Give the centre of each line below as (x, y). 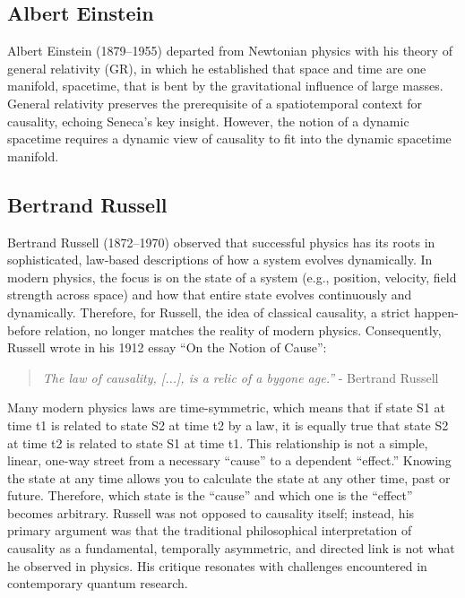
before (24, 329)
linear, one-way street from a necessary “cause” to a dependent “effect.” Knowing (229, 460)
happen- (436, 312)
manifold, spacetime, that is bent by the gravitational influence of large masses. (225, 86)
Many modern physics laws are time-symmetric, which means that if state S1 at (226, 407)
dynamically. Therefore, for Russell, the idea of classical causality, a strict (209, 312)
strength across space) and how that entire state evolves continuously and (210, 295)
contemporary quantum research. (98, 583)
